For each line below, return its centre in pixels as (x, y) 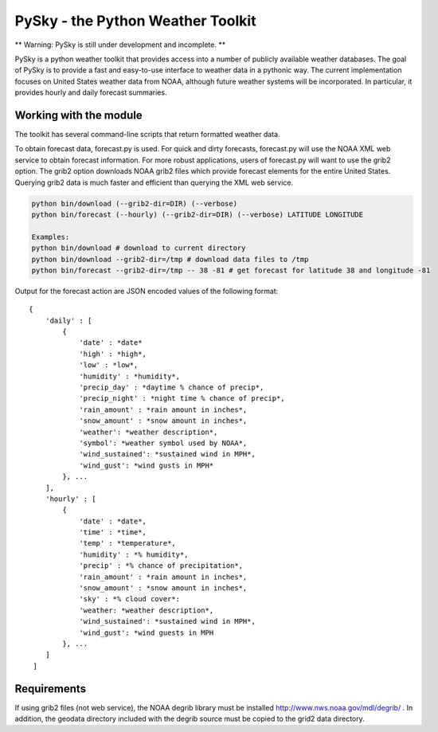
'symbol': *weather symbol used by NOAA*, (163, 443)
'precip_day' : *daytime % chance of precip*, (172, 388)
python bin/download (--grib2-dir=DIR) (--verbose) (135, 204)
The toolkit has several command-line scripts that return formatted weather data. (147, 135)
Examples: (51, 237)
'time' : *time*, (113, 532)
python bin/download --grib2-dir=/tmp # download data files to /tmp (170, 259)
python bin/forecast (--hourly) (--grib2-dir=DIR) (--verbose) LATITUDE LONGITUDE (197, 214)
